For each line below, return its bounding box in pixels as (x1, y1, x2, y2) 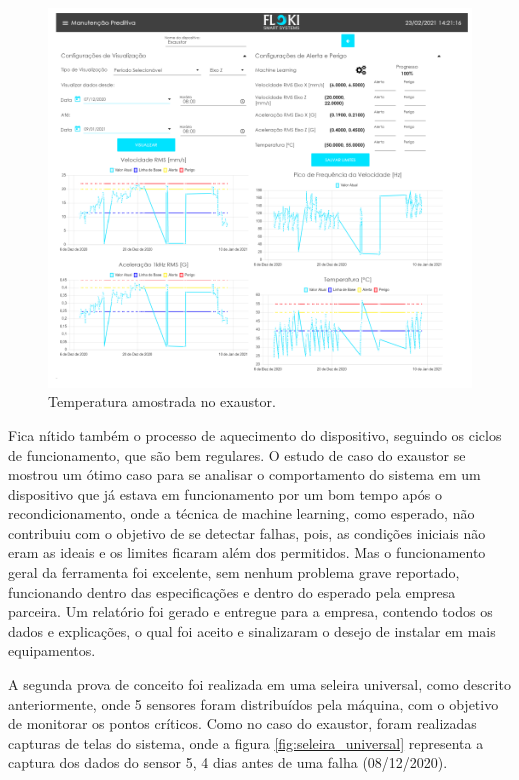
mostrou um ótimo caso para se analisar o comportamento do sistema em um (8, 464, 481, 485)
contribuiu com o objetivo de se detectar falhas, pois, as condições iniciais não (8, 522, 486, 543)
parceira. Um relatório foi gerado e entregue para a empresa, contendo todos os (8, 601, 493, 622)
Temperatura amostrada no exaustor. (48, 391, 276, 412)
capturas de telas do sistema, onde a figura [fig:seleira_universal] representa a (8, 732, 484, 753)
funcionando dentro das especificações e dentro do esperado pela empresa (8, 581, 456, 602)
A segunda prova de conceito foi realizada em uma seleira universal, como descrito (8, 674, 511, 695)
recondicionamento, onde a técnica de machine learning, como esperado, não (8, 503, 475, 524)
